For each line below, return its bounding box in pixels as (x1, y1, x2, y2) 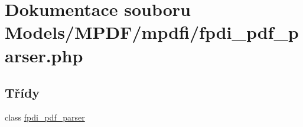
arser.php (5, 43, 83, 67)
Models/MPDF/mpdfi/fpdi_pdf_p (5, 20, 299, 44)
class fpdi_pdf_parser (5, 111, 85, 123)
